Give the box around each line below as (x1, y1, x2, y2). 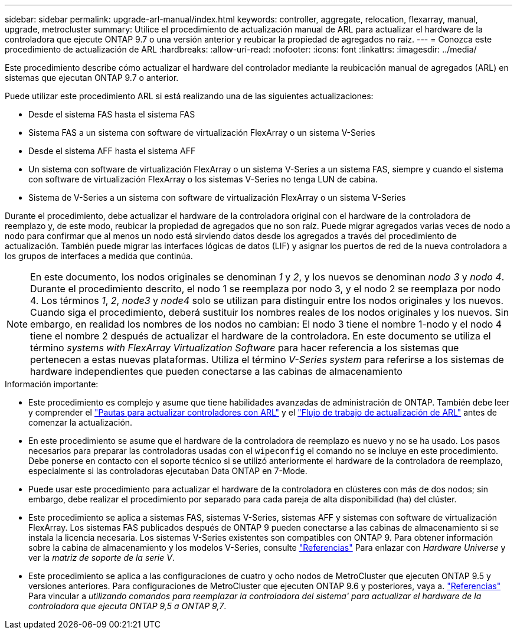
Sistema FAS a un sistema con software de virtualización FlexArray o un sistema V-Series (28, 128, 375, 138)
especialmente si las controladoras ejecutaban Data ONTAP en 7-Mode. (28, 466, 307, 476)
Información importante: (5, 379, 99, 389)
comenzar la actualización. (28, 417, 133, 427)
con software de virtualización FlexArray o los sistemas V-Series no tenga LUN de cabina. (28, 174, 378, 184)
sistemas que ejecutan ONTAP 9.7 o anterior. (5, 73, 179, 83)
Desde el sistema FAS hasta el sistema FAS (28, 109, 195, 119)
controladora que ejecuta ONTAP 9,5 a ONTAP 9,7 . (28, 601, 227, 611)
